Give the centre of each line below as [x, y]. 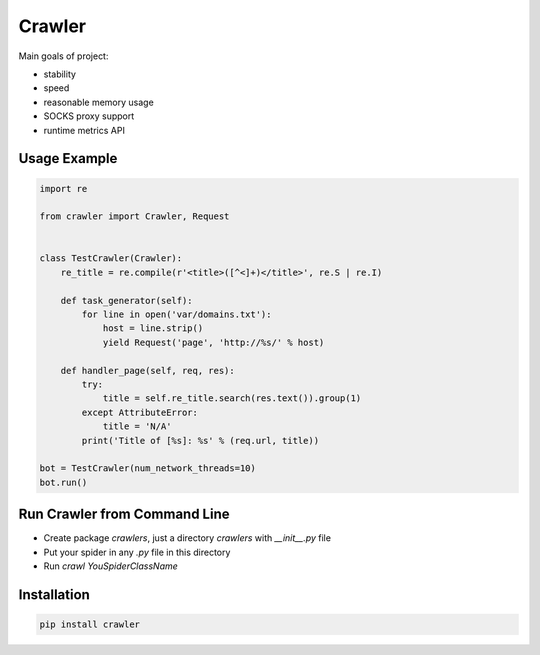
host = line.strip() [153, 328]
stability [60, 74]
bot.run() [63, 482]
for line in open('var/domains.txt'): [176, 314]
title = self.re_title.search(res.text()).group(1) [232, 398]
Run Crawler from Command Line [124, 514]
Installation [54, 594]
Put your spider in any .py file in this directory [137, 552]
